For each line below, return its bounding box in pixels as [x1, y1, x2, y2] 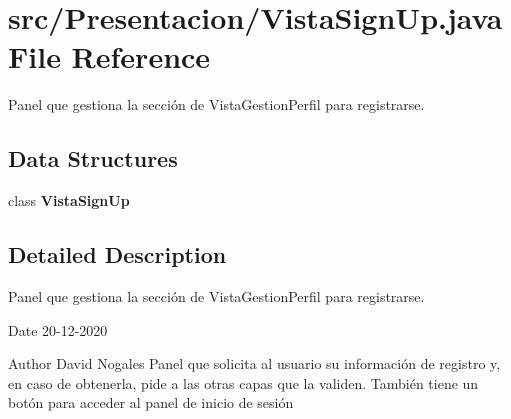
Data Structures [8, 143, 178, 174]
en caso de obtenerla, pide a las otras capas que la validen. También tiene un [8, 372, 479, 393]
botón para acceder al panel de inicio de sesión [8, 392, 294, 413]
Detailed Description [8, 239, 227, 270]
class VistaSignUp [8, 190, 130, 211]
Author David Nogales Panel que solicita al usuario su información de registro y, [8, 353, 501, 374]
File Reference [8, 36, 211, 77]
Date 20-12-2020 [8, 319, 108, 340]
